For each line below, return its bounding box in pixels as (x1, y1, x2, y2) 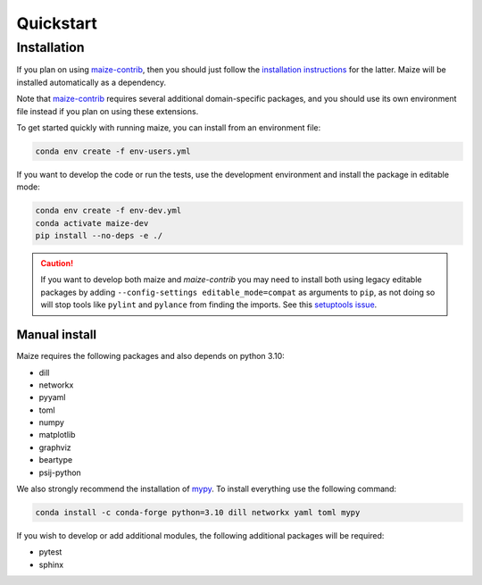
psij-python (38, 467, 82, 478)
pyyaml (38, 392, 66, 403)
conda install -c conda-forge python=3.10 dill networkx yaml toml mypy (35, 507, 361, 518)
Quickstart (16, 13, 98, 33)
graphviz (38, 442, 71, 453)
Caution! (40, 258, 74, 269)
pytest (38, 547, 62, 557)
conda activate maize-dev (35, 218, 149, 228)
